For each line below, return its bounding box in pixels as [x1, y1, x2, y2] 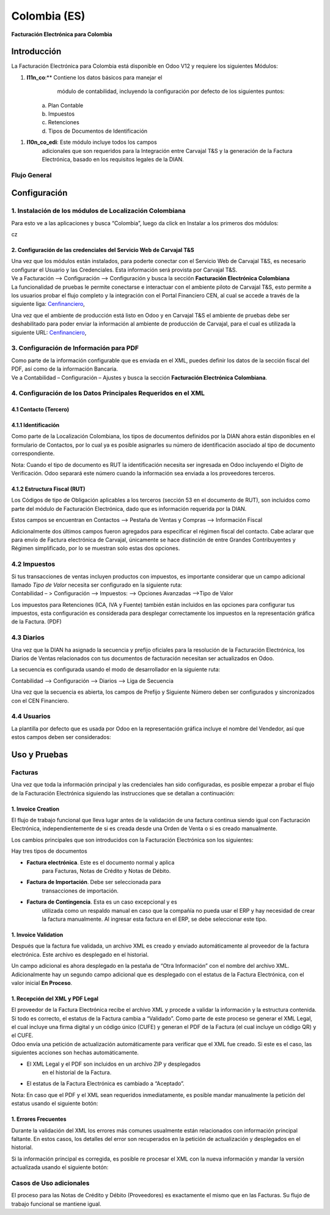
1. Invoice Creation [11, 805, 59, 812]
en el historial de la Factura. [42, 1069, 112, 1076]
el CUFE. [11, 1031, 34, 1039]
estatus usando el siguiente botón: [11, 1100, 98, 1107]
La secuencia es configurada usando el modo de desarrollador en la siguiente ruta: [11, 666, 221, 673]
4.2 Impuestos [11, 560, 56, 568]
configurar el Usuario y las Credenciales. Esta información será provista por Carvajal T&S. [11, 266, 238, 273]
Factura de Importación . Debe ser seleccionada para [26, 879, 161, 886]
